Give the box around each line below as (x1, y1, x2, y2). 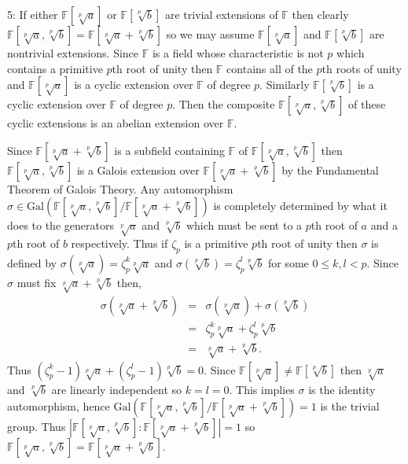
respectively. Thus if (71, 235, 168, 252)
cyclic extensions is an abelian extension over (7, 115, 224, 131)
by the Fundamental (281, 161, 379, 178)
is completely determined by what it (213, 197, 388, 214)
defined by (7, 254, 57, 271)
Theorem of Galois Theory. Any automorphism (7, 180, 233, 197)
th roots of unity (322, 60, 402, 76)
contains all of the (226, 60, 313, 76)
